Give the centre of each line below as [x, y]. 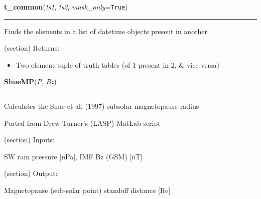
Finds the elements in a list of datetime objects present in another [106, 31]
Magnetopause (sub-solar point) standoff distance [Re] [87, 190]
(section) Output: [31, 173]
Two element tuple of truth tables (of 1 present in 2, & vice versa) [117, 64]
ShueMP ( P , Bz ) [30, 81]
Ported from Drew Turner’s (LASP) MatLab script [82, 123]
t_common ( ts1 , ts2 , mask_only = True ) [66, 7]
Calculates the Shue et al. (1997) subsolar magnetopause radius [102, 106]
